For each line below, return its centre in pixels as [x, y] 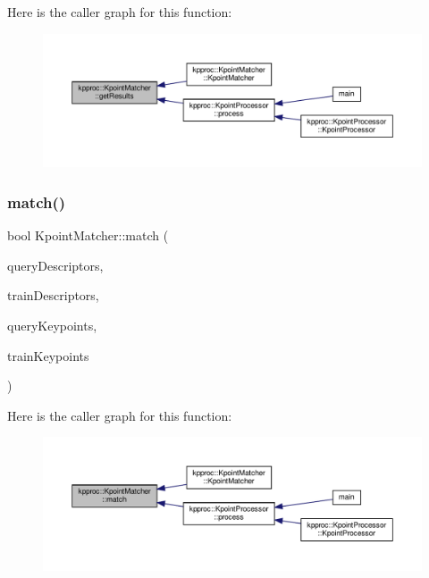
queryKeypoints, [52, 326]
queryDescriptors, [55, 265]
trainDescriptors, [53, 295]
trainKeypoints [48, 355]
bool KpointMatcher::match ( [88, 235]
